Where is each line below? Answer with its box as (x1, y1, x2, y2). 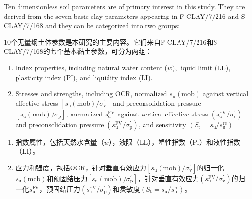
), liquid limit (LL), (172, 62, 231, 72)
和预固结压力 (46, 173, 88, 183)
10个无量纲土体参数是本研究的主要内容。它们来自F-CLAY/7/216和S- (4, 36, 219, 47)
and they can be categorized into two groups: (45, 20, 180, 31)
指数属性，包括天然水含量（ (15, 136, 104, 147)
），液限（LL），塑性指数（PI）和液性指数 (108, 136, 240, 147)
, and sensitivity (138, 119, 186, 129)
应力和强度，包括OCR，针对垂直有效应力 (15, 162, 147, 172)
